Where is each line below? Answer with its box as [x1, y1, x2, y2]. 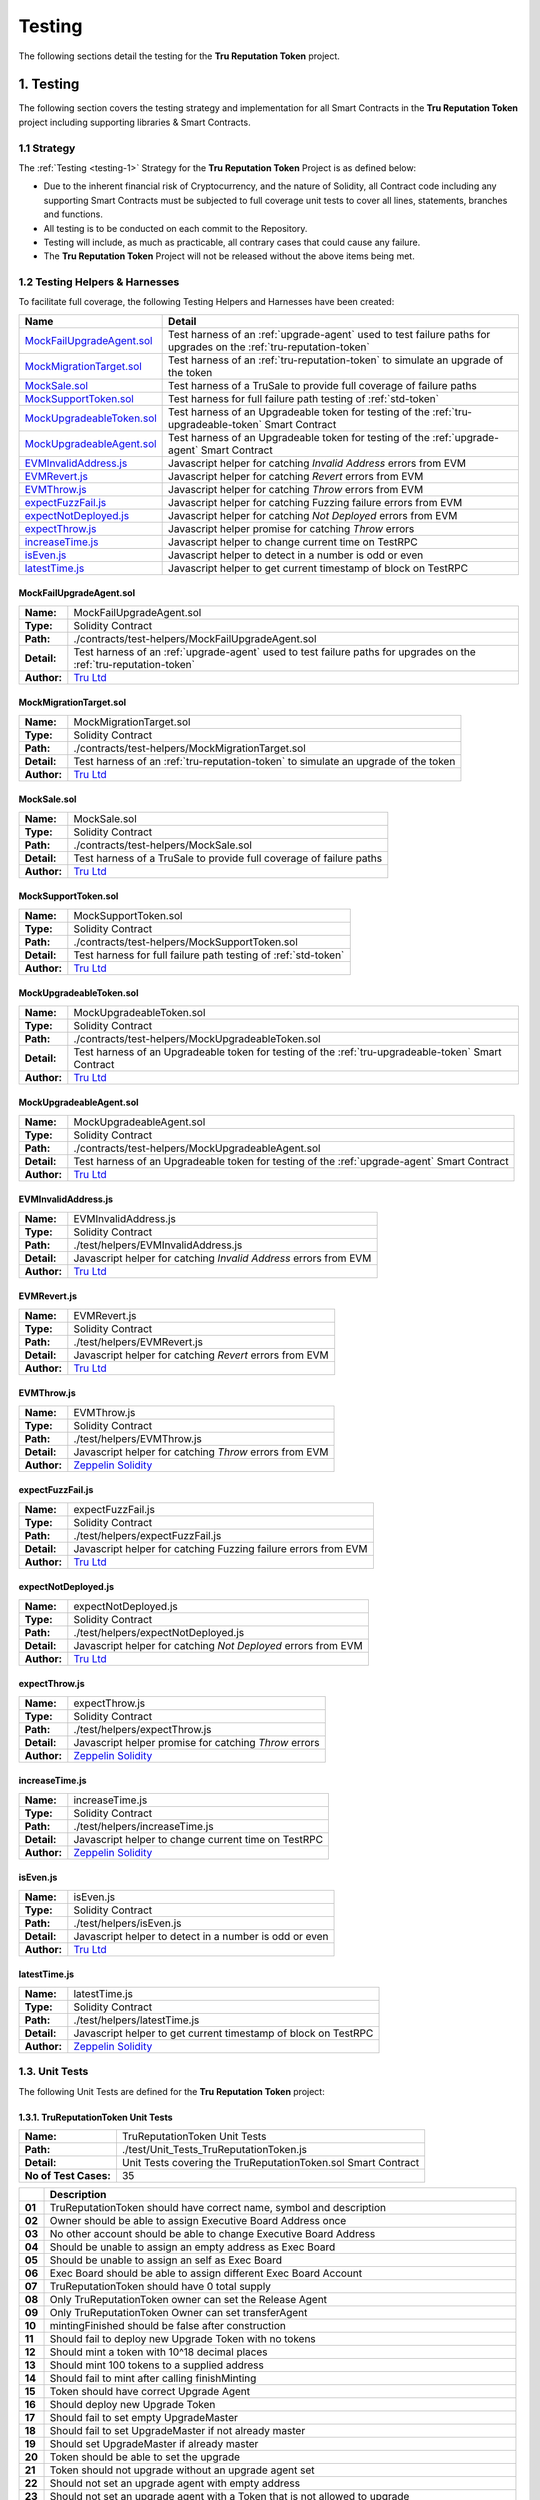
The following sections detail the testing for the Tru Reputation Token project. [18, 50, 340, 62]
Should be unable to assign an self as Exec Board [49, 2253, 283, 2267]
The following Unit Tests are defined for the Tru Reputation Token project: [18, 2085, 325, 2097]
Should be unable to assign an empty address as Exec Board [49, 2240, 336, 2254]
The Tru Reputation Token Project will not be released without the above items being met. [43, 250, 415, 262]
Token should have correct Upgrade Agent [49, 2385, 251, 2398]
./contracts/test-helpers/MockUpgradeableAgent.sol [73, 1141, 321, 1155]
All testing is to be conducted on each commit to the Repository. [43, 222, 308, 234]
